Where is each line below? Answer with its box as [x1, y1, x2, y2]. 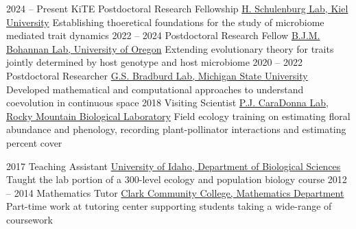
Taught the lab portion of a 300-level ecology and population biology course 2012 [6, 172, 347, 186]
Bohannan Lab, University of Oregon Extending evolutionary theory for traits [6, 41, 334, 56]
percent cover [6, 135, 62, 149]
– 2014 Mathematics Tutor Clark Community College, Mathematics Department [6, 185, 344, 200]
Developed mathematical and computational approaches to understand [6, 82, 304, 96]
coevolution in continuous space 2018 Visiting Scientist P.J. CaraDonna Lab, [6, 95, 329, 110]
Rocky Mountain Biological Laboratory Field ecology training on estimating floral [6, 108, 351, 123]
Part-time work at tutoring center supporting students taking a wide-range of [6, 199, 332, 213]
